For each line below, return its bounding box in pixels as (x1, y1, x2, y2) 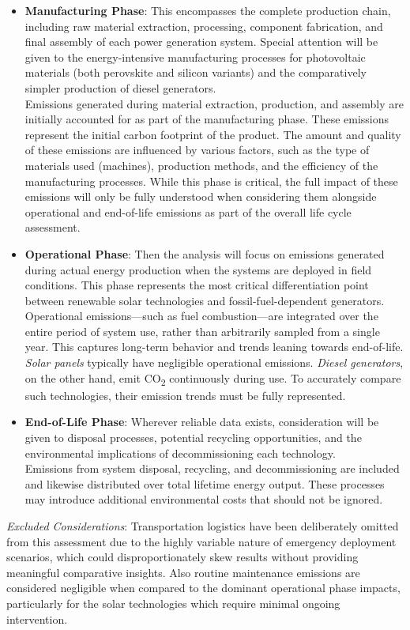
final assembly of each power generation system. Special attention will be (24, 33, 378, 50)
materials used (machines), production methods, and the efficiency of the (24, 157, 378, 173)
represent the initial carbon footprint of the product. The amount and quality (24, 126, 401, 142)
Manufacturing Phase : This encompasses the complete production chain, (24, 2, 391, 18)
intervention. (6, 610, 68, 627)
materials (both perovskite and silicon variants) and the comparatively (24, 64, 367, 81)
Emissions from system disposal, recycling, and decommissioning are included (24, 460, 400, 477)
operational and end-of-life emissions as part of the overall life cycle (24, 203, 352, 220)
